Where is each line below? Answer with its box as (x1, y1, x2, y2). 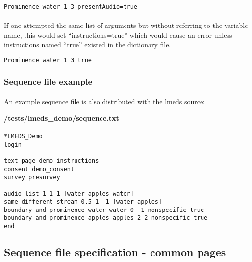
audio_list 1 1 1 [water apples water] (4, 190, 134, 197)
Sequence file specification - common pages (4, 244, 226, 260)
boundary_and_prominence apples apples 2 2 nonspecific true (4, 214, 208, 222)
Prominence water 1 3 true (4, 57, 92, 64)
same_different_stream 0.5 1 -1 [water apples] (4, 198, 162, 206)
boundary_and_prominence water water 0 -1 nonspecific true (4, 206, 204, 213)
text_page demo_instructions (4, 157, 99, 164)
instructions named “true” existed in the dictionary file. (4, 39, 171, 50)
